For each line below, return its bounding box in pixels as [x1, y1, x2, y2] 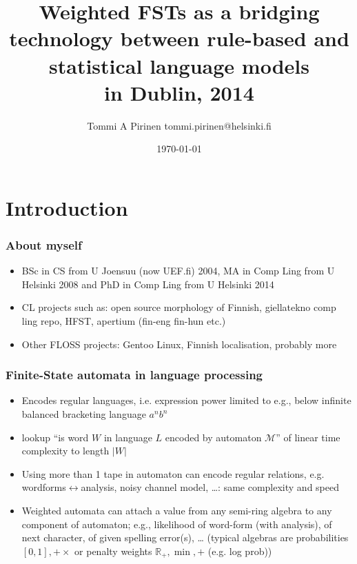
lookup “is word [21, 430, 89, 444]
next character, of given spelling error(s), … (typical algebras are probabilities [21, 530, 349, 545]
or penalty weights [74, 543, 152, 558]
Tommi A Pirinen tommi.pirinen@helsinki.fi [87, 118, 272, 132]
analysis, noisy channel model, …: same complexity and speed [81, 480, 340, 494]
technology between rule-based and [9, 24, 349, 52]
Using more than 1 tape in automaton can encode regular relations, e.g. [21, 466, 325, 481]
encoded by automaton [165, 430, 262, 444]
